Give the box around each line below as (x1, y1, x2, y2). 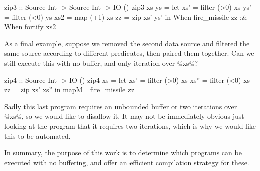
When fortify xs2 (4, 21, 56, 32)
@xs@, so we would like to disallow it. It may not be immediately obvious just (4, 111, 244, 121)
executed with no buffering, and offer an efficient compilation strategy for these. (4, 157, 249, 167)
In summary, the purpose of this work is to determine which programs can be (4, 147, 242, 158)
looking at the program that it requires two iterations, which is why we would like (4, 120, 256, 131)
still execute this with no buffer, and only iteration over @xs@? (4, 57, 198, 68)
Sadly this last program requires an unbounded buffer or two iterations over (4, 101, 237, 111)
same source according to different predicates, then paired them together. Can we (4, 48, 254, 58)
